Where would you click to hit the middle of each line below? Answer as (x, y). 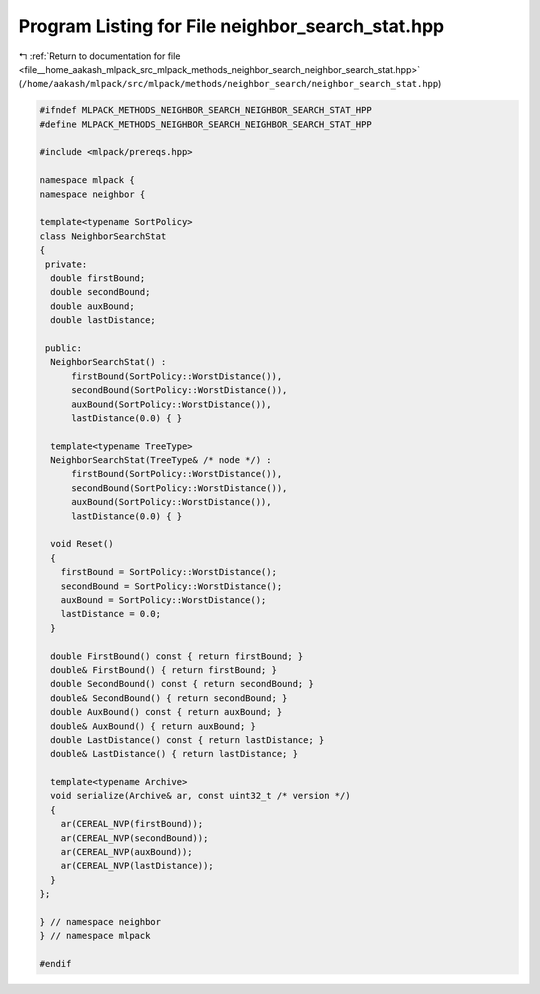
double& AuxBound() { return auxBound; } (153, 726)
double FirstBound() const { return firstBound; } (177, 656)
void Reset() (82, 544)
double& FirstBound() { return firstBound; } (163, 669)
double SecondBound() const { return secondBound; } (182, 684)
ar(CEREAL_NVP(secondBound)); (134, 838)
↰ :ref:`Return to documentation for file (99, 56)
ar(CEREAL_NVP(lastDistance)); (137, 866)
